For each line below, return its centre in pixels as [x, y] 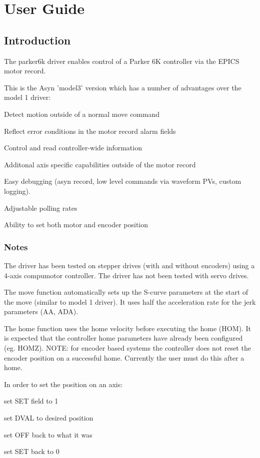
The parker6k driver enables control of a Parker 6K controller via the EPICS [122, 61]
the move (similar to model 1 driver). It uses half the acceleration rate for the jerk [130, 301]
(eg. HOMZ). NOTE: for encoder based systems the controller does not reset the [127, 348]
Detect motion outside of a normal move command [82, 114]
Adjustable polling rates [41, 208]
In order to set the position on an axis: [63, 384]
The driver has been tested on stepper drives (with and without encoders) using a [129, 265]
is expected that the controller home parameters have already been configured [123, 338]
